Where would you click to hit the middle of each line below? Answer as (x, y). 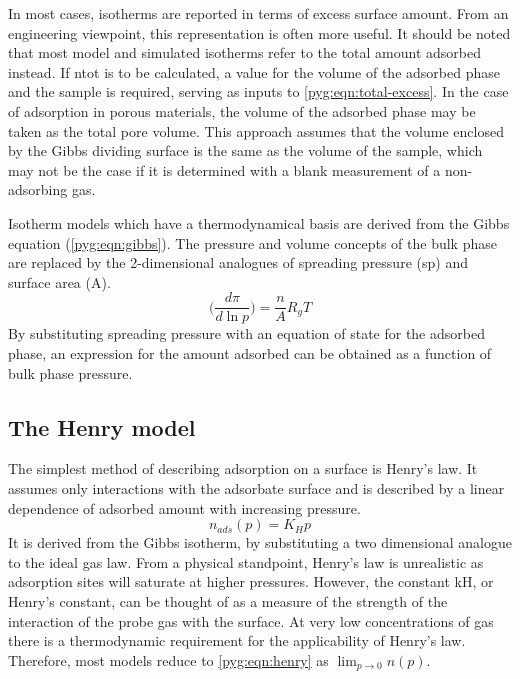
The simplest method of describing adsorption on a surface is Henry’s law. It (243, 468)
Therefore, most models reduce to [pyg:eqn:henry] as (168, 659)
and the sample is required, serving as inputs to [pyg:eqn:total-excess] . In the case (258, 91)
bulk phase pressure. (70, 372)
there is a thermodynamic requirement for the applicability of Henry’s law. (237, 640)
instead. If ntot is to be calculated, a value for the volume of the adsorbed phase (254, 71)
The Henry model (102, 426)
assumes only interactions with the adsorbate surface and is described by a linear (256, 487)
